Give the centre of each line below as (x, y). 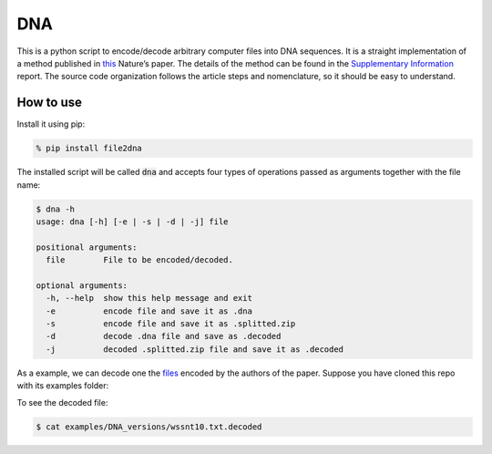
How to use (49, 103)
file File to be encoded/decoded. (140, 260)
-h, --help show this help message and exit (149, 298)
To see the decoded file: (62, 402)
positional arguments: (87, 247)
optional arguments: (82, 285)
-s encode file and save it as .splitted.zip (171, 324)
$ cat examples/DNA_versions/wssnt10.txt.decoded (149, 427)
